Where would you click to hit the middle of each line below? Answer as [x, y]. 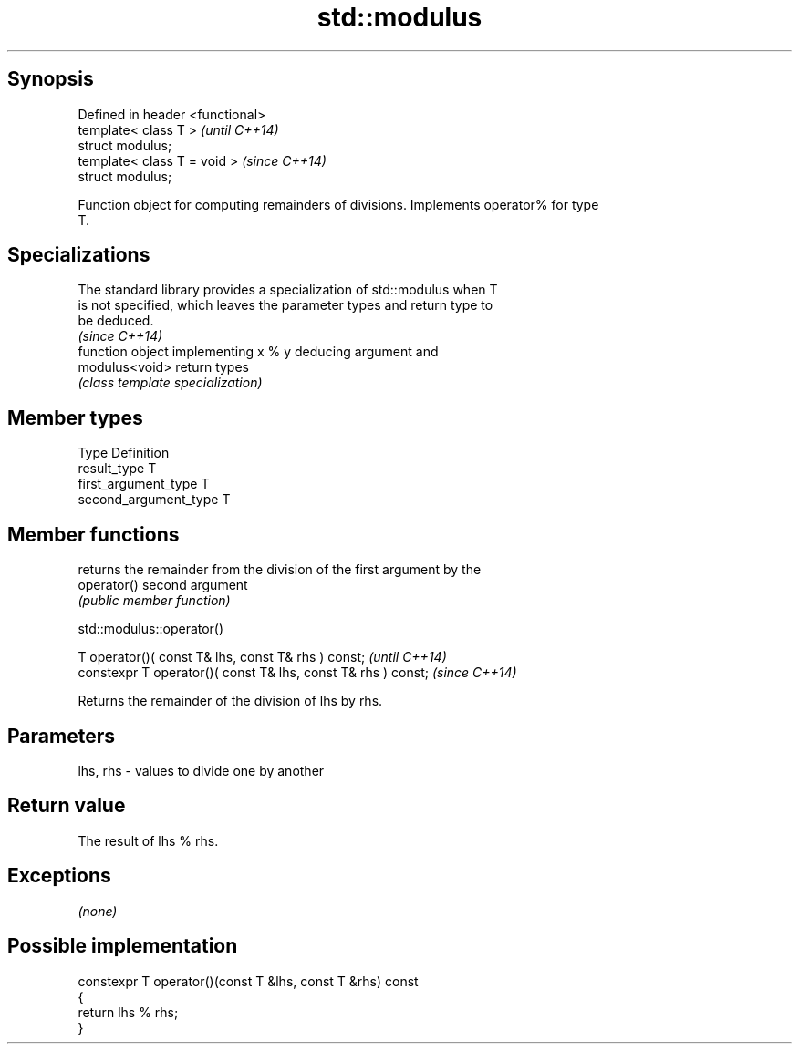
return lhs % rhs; [128, 1012]
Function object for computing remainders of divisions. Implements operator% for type [338, 204]
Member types [75, 417]
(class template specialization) [170, 383]
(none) [98, 911]
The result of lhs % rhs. [148, 840]
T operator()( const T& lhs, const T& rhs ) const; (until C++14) [262, 657]
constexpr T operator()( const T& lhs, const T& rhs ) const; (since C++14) [297, 673]
